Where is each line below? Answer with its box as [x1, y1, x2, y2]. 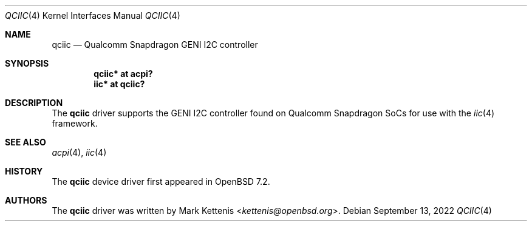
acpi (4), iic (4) [52, 147, 107, 158]
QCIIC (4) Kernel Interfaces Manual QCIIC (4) [5, 10, 180, 21]
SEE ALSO [5, 137, 46, 147]
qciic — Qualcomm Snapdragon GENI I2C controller [52, 39, 258, 50]
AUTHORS [5, 195, 47, 205]
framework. [52, 118, 98, 128]
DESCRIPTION [5, 98, 63, 108]
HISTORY [5, 166, 43, 176]
